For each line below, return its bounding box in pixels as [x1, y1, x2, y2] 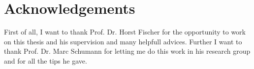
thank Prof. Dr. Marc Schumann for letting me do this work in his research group [4, 46, 251, 56]
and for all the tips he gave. [4, 55, 87, 66]
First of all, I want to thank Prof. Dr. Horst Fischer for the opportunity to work [4, 27, 246, 37]
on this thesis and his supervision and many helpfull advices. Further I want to [4, 36, 242, 46]
